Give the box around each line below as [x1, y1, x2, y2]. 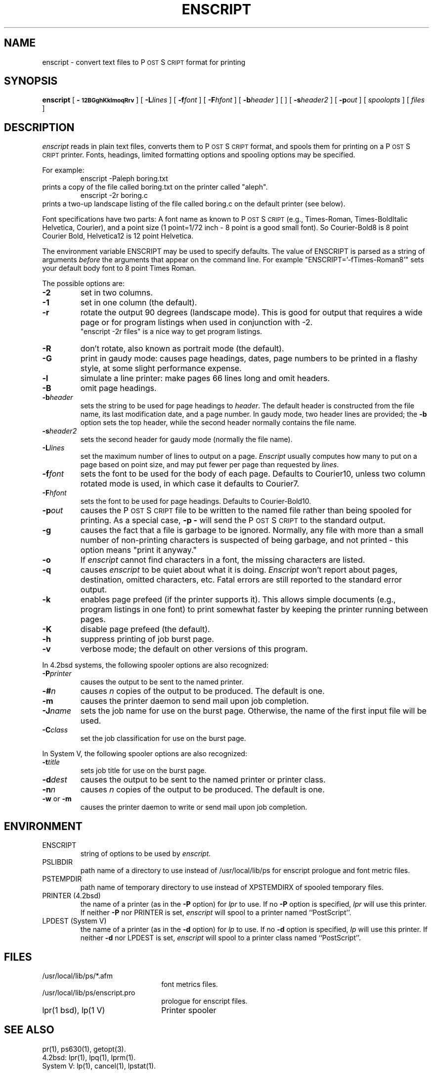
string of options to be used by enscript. [80, 849, 211, 858]
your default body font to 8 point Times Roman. [42, 264, 196, 273]
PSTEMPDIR [42, 875, 82, 883]
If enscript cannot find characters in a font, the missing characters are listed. [80, 555, 365, 565]
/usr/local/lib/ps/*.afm [42, 971, 113, 980]
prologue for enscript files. [161, 996, 248, 1005]
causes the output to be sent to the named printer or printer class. [80, 775, 326, 785]
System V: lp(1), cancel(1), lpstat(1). [42, 1061, 156, 1070]
